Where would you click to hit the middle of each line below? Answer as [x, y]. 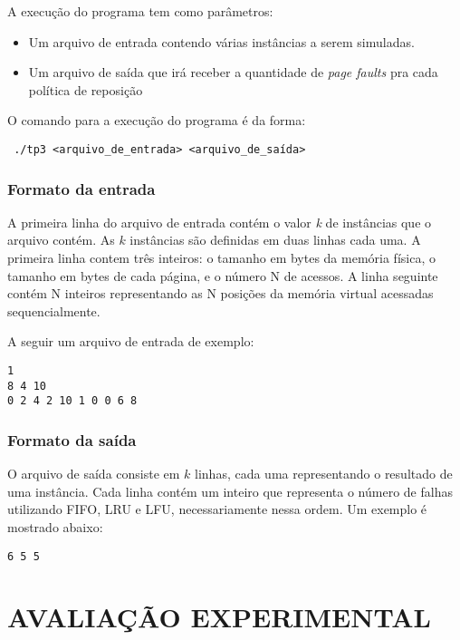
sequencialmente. [54, 310]
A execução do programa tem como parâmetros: [140, 11]
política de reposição [86, 89]
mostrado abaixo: [55, 526]
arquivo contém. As [61, 240]
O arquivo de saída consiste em [94, 474]
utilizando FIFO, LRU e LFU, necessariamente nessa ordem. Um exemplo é [217, 509]
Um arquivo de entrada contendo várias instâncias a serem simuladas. [221, 41]
